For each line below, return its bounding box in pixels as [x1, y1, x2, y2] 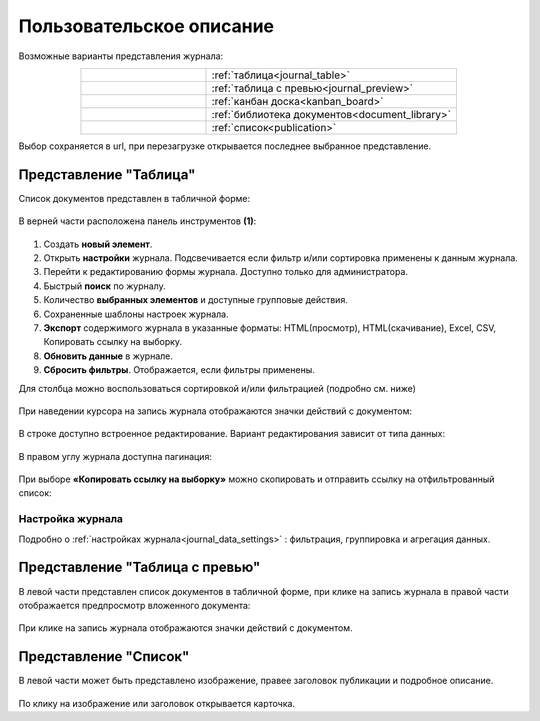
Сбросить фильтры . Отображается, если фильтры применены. [43, 364, 315, 376]
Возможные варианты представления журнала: [18, 50, 224, 62]
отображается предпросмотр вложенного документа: [18, 599, 251, 611]
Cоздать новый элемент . [43, 238, 153, 250]
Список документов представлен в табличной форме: [18, 192, 250, 204]
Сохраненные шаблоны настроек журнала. [43, 308, 229, 320]
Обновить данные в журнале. [43, 350, 174, 362]
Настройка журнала [18, 512, 124, 526]
